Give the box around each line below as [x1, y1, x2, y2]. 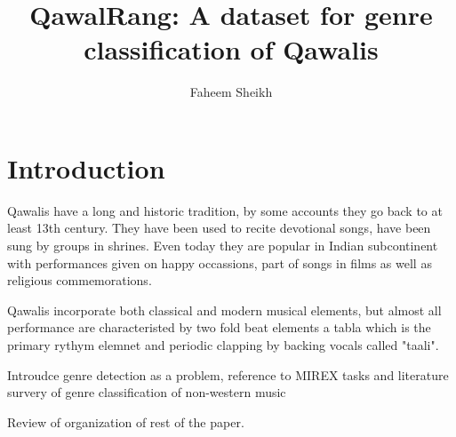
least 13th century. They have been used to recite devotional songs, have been [7, 218, 431, 237]
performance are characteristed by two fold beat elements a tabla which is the [7, 318, 431, 337]
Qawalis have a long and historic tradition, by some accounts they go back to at [7, 201, 443, 219]
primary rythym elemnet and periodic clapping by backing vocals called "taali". [7, 336, 439, 354]
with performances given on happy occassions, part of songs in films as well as [7, 253, 432, 272]
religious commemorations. [7, 271, 152, 290]
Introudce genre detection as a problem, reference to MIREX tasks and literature [7, 365, 449, 384]
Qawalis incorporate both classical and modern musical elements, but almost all [7, 300, 442, 319]
